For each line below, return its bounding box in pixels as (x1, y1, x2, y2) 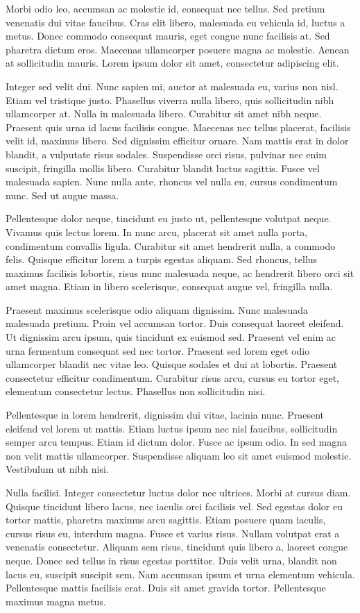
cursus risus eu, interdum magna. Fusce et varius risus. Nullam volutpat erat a (6, 526, 340, 540)
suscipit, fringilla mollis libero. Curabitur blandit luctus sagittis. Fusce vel (6, 160, 320, 175)
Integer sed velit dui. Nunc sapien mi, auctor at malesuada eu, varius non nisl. (6, 78, 338, 93)
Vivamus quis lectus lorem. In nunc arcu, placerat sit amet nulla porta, (6, 224, 308, 239)
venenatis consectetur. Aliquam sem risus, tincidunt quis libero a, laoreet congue (6, 539, 348, 554)
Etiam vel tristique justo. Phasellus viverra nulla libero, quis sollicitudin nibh (6, 92, 334, 107)
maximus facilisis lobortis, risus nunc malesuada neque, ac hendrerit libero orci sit (6, 265, 354, 280)
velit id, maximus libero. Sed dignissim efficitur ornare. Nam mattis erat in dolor (6, 133, 349, 148)
